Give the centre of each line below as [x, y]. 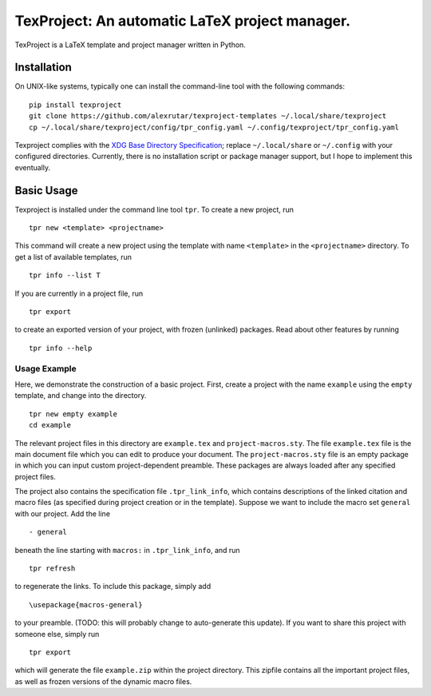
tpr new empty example [73, 414]
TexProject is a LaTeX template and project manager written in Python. [130, 45]
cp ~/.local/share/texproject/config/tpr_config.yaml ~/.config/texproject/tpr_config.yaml [214, 127]
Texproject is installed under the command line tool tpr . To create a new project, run [154, 209]
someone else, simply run [57, 634]
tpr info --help [61, 348]
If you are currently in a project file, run [79, 293]
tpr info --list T [65, 275]
